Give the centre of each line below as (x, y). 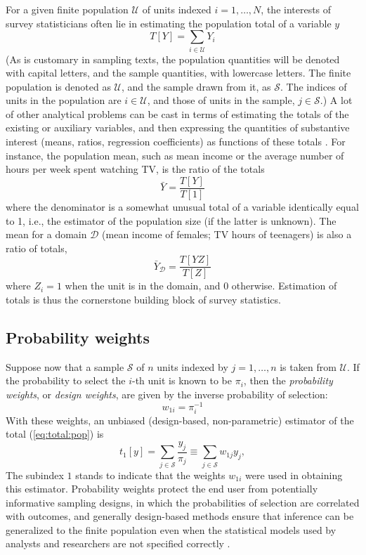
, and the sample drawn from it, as (196, 86)
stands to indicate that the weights (150, 475)
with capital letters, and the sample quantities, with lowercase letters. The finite (178, 73)
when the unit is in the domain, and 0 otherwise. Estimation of (201, 286)
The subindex (35, 475)
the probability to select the (66, 380)
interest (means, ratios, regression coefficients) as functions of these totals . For (176, 142)
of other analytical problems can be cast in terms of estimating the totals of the (177, 113)
